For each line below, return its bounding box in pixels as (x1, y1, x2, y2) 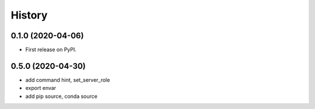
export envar (25, 85, 57, 92)
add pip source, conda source (25, 93, 97, 100)
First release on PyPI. (25, 46, 77, 53)
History (10, 9, 48, 21)
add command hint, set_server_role (25, 76, 110, 83)
